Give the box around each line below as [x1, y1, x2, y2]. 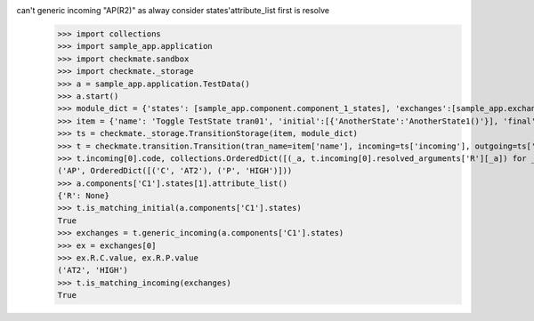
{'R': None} [57, 191, 110, 201]
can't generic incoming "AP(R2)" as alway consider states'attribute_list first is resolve [16, 5, 329, 15]
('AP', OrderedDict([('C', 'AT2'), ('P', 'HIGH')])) [57, 165, 293, 176]
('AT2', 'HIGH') [57, 265, 129, 276]
